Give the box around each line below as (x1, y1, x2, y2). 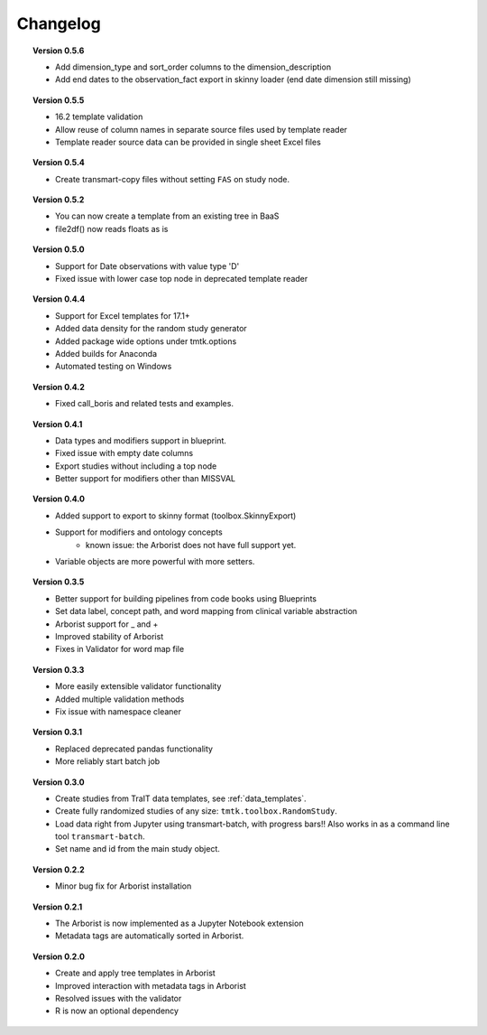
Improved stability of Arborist (55, 631, 164, 641)
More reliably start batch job (55, 756, 161, 767)
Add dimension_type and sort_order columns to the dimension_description (55, 61, 332, 72)
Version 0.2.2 (32, 863, 85, 875)
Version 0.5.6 (32, 45, 85, 56)
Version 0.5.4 (32, 157, 86, 168)
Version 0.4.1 (32, 418, 83, 429)
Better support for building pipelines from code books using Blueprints (55, 592, 317, 604)
